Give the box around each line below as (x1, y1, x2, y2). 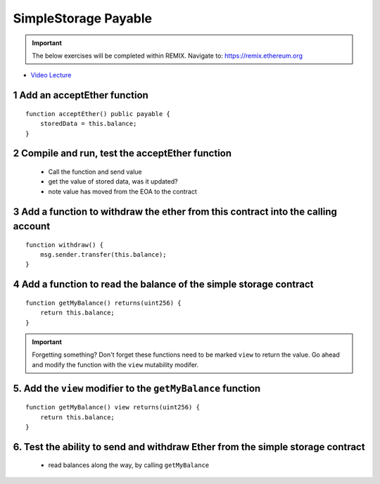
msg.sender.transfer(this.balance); (39, 250, 167, 259)
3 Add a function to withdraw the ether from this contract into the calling (13, 205, 338, 217)
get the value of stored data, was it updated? (48, 177, 179, 186)
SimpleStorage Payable (13, 11, 153, 26)
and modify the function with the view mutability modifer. (32, 360, 199, 369)
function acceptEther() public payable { (25, 110, 170, 117)
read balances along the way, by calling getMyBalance (48, 461, 210, 469)
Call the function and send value (48, 167, 142, 176)
